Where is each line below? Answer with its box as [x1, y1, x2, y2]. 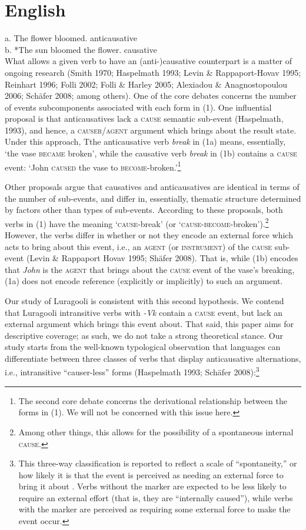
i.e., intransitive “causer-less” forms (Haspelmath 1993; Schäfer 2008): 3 [5, 364, 260, 378]
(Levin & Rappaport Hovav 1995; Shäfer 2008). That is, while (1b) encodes [26, 252, 298, 264]
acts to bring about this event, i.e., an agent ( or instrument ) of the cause [5, 240, 272, 252]
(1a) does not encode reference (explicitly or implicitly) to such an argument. [5, 275, 283, 287]
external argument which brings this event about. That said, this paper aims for [5, 318, 294, 330]
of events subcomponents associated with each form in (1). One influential [5, 101, 272, 113]
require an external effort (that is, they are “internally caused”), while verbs [18, 491, 293, 504]
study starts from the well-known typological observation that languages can [5, 341, 281, 353]
